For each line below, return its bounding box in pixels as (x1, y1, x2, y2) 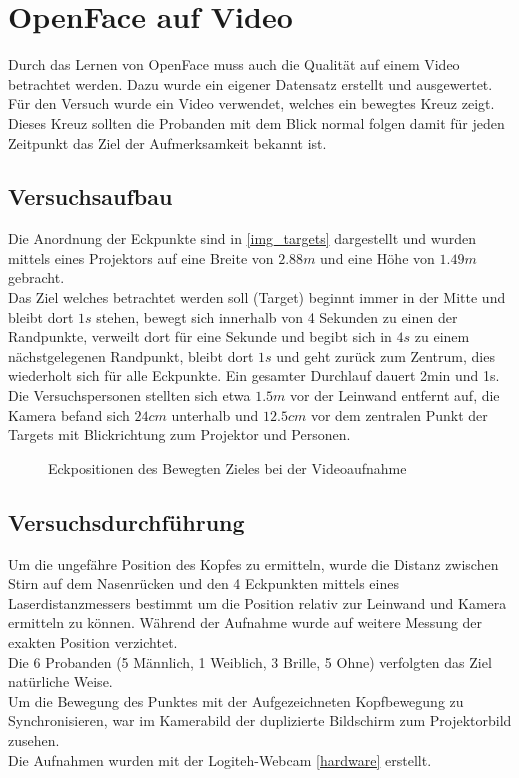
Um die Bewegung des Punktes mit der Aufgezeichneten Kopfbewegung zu (8, 690, 464, 711)
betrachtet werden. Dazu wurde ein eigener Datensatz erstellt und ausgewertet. (8, 73, 493, 94)
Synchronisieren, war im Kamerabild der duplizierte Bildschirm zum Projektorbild (8, 710, 512, 731)
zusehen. (8, 729, 60, 750)
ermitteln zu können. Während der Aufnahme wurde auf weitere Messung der (8, 612, 483, 633)
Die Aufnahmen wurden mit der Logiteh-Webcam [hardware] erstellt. (8, 749, 432, 770)
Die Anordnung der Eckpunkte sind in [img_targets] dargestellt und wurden (8, 228, 476, 249)
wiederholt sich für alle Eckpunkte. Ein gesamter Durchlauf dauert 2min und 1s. (8, 365, 500, 386)
